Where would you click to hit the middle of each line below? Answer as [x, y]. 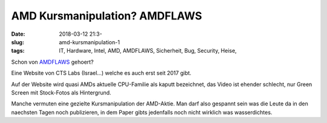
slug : [18, 42]
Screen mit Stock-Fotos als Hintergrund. [61, 92]
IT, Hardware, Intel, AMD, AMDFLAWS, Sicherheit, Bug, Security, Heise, [148, 51]
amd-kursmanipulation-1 [90, 42]
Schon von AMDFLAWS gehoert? [52, 62]
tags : [18, 51]
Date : [18, 34]
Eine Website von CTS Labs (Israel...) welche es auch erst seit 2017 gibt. [101, 73]
